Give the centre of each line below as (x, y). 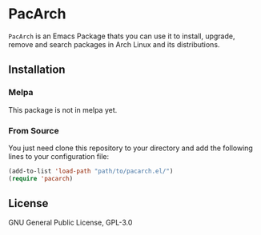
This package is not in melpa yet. (63, 110)
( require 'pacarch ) (41, 178)
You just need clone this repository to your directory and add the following (131, 148)
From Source (34, 130)
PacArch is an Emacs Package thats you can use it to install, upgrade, (122, 36)
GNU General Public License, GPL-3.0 (70, 223)
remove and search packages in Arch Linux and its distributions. (114, 44)
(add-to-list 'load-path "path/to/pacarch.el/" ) (91, 171)
